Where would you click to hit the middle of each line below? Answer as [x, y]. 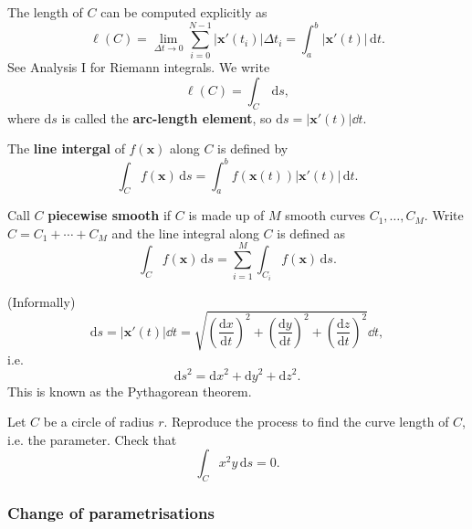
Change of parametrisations [111, 513]
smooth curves [325, 215]
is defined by [253, 148]
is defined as [311, 233]
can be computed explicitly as [184, 12]
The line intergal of [66, 148]
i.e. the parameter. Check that [92, 439]
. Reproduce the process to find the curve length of [306, 422]
